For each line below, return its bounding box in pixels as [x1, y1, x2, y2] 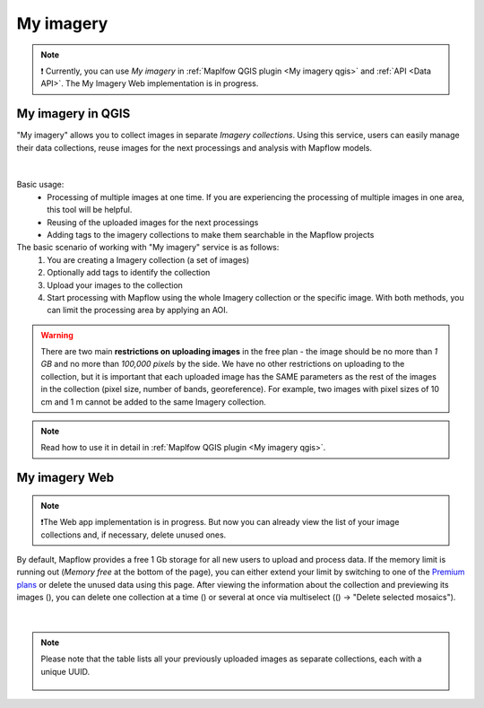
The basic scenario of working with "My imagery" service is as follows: [16, 242, 280, 253]
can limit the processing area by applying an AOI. [47, 305, 229, 316]
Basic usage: [16, 179, 65, 190]
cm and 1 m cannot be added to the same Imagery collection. [40, 396, 266, 407]
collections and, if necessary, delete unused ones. [40, 529, 227, 540]
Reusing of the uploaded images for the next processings [47, 216, 259, 228]
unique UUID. [40, 666, 91, 677]
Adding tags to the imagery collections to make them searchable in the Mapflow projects [47, 229, 375, 240]
